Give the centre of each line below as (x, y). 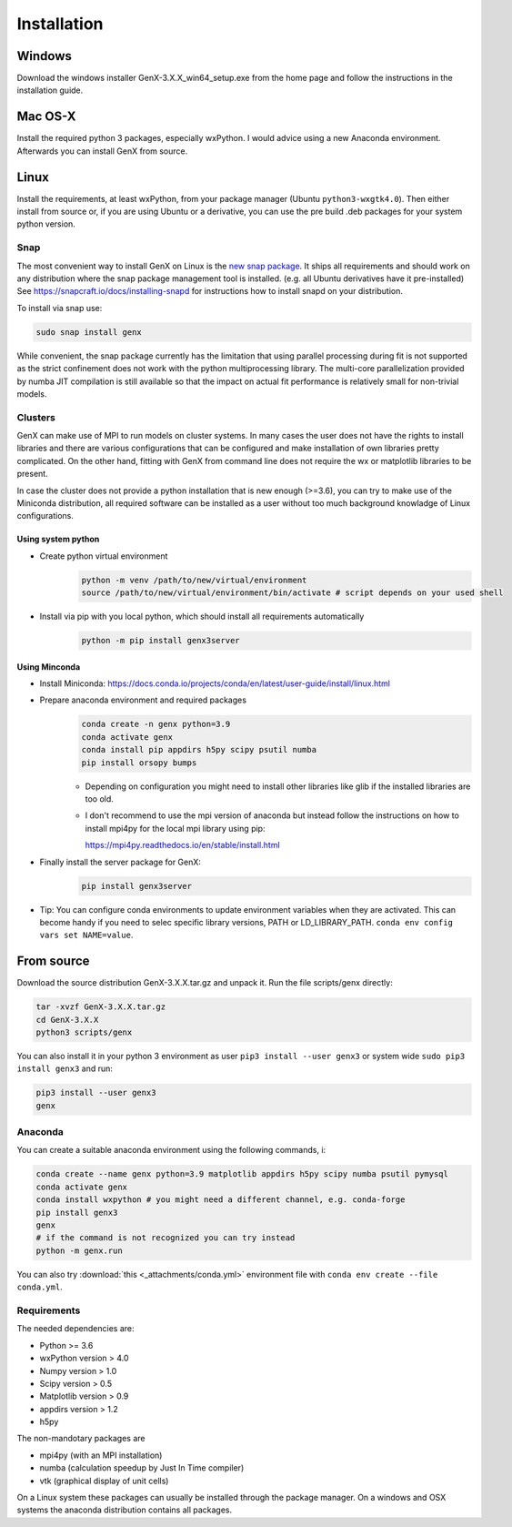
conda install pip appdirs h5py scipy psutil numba (199, 750)
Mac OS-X (46, 117)
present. (33, 474)
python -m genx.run (79, 1250)
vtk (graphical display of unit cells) (104, 1481)
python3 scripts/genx (84, 1032)
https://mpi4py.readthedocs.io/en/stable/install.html (183, 845)
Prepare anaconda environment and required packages (143, 700)
